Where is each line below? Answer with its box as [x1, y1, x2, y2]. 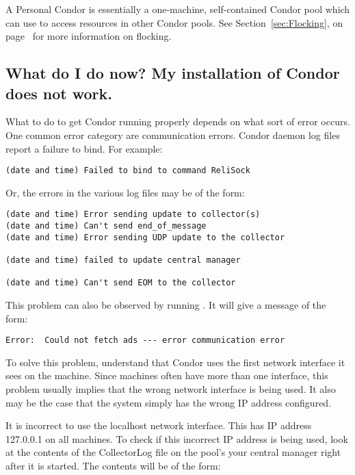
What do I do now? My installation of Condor [5, 62, 340, 84]
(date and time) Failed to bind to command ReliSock [5, 166, 250, 176]
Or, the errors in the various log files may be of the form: [5, 185, 245, 199]
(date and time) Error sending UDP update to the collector [5, 232, 285, 242]
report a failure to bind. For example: [5, 141, 163, 155]
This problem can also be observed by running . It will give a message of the [5, 298, 326, 311]
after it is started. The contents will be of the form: [5, 459, 221, 472]
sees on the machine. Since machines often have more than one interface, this [5, 368, 328, 383]
